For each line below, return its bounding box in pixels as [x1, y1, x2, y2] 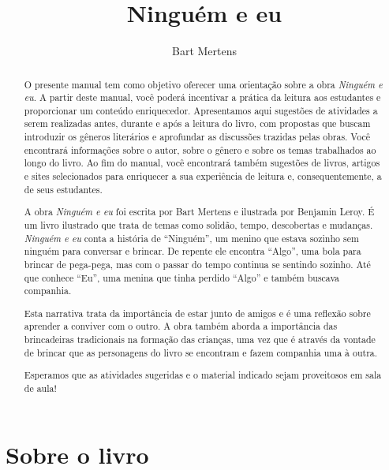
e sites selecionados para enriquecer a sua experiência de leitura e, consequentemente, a [24, 170, 382, 183]
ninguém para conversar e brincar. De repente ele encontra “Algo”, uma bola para [24, 244, 361, 258]
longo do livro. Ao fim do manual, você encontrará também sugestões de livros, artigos [24, 156, 380, 170]
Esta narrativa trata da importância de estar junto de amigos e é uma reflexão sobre [24, 306, 371, 319]
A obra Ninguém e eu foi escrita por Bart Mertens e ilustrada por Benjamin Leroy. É [24, 205, 375, 218]
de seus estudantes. [24, 182, 103, 196]
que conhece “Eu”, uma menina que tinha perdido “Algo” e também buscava [24, 270, 340, 284]
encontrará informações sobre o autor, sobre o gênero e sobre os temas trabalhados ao [24, 143, 376, 156]
